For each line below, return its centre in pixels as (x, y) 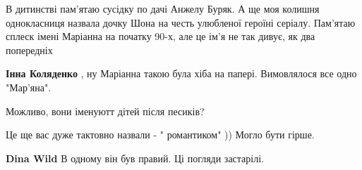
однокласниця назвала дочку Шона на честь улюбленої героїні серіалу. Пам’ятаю (181, 22)
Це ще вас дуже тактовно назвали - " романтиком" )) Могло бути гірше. (160, 135)
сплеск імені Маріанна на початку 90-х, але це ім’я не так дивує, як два (161, 36)
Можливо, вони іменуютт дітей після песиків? (105, 111)
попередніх (29, 50)
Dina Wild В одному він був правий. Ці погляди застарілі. (135, 158)
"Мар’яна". (29, 87)
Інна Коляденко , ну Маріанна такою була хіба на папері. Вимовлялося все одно (181, 73)
